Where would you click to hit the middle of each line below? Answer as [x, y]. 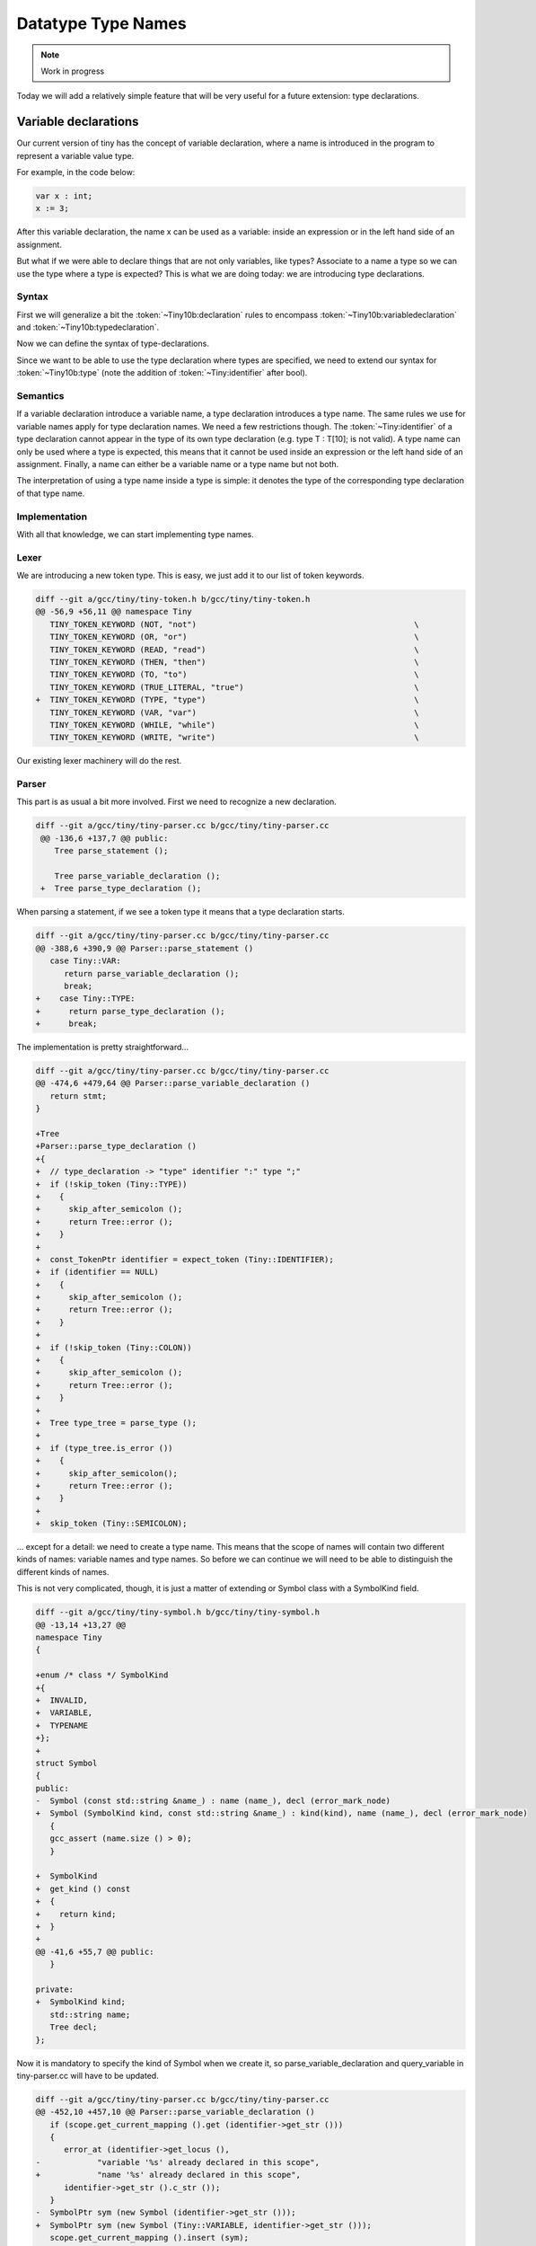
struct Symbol [66, 1763]
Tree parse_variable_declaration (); [137, 875]
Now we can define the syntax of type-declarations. [113, 344]
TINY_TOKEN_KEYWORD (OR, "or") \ [234, 637]
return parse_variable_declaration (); [152, 973]
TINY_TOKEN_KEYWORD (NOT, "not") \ [234, 624]
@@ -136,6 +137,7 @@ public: [105, 838]
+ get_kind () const [83, 1888]
